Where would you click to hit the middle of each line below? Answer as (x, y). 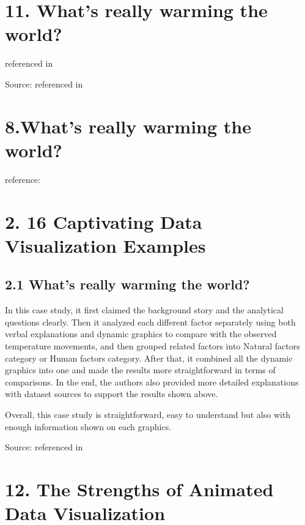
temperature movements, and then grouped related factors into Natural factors (152, 345)
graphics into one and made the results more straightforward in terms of (140, 370)
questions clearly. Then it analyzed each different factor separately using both (150, 322)
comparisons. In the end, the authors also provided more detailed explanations (152, 382)
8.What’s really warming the (128, 126)
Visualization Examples (105, 245)
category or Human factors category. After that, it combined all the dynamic (149, 358)
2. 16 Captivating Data (104, 221)
